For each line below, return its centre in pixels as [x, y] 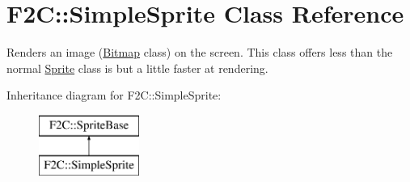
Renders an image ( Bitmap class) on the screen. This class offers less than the [200, 52]
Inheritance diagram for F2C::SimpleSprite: [114, 95]
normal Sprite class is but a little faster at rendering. [137, 68]
